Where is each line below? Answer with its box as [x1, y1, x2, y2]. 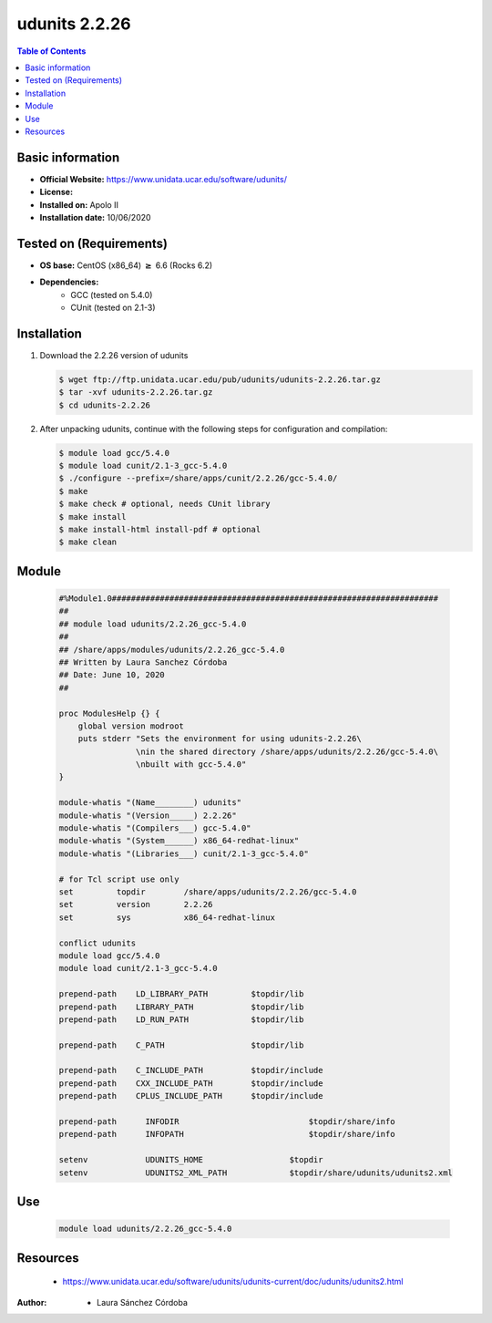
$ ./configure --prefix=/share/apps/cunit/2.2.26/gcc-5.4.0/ [58, 473, 338, 483]
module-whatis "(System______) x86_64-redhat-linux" [58, 835, 300, 846]
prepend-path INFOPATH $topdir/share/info [58, 1129, 395, 1140]
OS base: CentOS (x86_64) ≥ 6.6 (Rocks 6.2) [39, 260, 213, 271]
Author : [16, 1297, 47, 1307]
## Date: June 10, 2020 [58, 670, 166, 680]
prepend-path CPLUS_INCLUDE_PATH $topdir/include [58, 1090, 323, 1101]
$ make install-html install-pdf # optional [58, 524, 261, 535]
